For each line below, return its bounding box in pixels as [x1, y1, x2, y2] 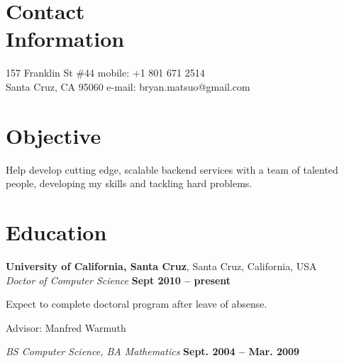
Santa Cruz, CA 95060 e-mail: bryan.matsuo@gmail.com [6, 79, 250, 94]
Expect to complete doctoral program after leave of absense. [6, 296, 267, 311]
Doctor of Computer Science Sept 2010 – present [6, 272, 231, 287]
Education [6, 218, 107, 246]
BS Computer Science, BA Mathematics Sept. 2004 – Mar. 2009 [6, 344, 300, 359]
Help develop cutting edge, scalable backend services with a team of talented [6, 162, 338, 177]
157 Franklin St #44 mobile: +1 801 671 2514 [6, 65, 205, 80]
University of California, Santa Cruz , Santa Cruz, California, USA [6, 258, 317, 273]
